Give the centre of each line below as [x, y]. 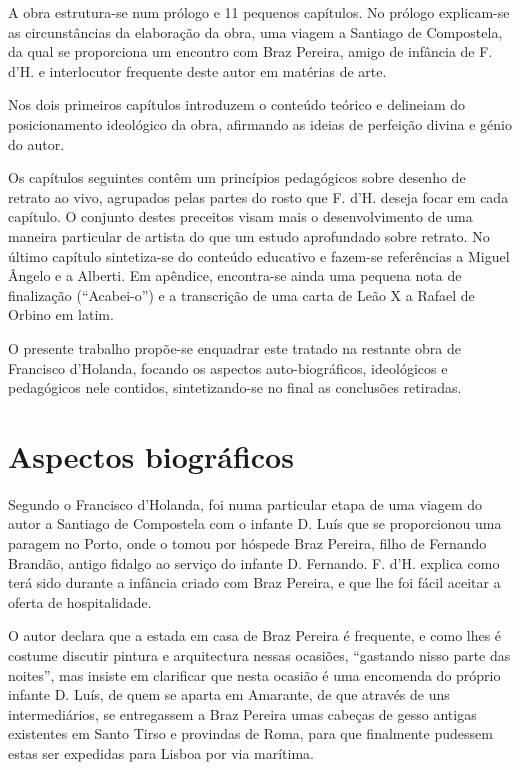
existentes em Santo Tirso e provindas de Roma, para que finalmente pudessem [250, 733]
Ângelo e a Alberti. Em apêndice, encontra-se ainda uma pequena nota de [235, 275]
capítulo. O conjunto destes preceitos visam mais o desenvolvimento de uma [240, 216]
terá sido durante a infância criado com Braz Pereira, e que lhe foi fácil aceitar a [254, 582]
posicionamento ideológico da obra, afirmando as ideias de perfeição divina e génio [260, 123]
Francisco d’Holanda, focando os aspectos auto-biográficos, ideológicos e [228, 367]
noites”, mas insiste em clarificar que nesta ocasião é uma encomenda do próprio [254, 674]
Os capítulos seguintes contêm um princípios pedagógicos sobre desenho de [237, 177]
